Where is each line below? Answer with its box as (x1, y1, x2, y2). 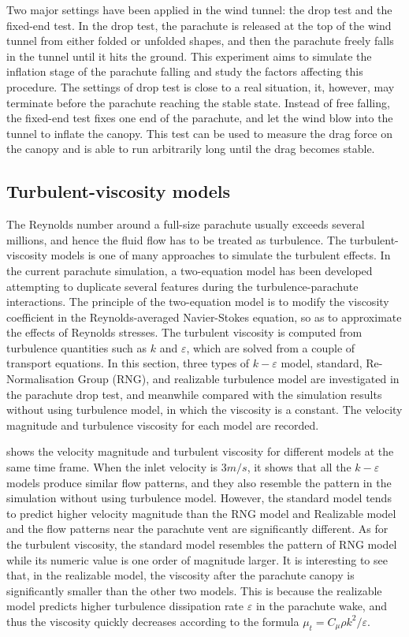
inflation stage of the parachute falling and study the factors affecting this (6, 63, 363, 80)
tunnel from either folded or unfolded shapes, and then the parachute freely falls (6, 32, 394, 49)
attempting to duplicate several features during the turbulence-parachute (6, 278, 359, 294)
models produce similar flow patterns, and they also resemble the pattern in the (6, 474, 392, 490)
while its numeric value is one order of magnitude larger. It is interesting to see (6, 551, 388, 568)
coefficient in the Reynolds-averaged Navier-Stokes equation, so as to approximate (6, 308, 402, 325)
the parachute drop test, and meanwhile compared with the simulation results (6, 386, 382, 402)
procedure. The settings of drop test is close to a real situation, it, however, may (6, 78, 395, 95)
